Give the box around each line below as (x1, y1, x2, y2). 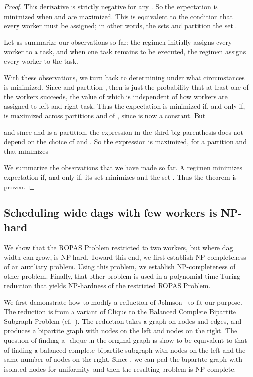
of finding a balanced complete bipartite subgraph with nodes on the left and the (4, 344, 246, 355)
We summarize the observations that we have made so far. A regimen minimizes (4, 162, 243, 172)
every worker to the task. (4, 56, 79, 66)
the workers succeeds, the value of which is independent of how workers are (4, 91, 228, 101)
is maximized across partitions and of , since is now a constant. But (4, 110, 206, 120)
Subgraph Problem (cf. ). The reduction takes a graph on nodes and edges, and (4, 316, 242, 326)
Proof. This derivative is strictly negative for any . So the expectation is (4, 1, 218, 11)
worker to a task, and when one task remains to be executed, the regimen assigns (4, 46, 246, 57)
